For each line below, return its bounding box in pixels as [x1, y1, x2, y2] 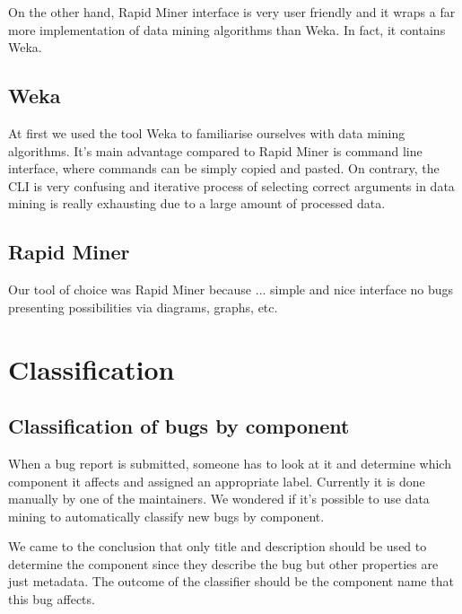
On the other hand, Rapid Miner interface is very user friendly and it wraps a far [8, 3, 456, 21]
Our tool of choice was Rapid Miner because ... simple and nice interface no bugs [8, 280, 454, 299]
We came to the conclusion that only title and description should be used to [8, 537, 427, 556]
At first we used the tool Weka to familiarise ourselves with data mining [8, 123, 405, 142]
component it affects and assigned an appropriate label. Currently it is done [8, 471, 425, 490]
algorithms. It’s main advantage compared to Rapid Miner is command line [8, 141, 423, 160]
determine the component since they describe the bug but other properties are [8, 554, 439, 573]
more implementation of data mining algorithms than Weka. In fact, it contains [8, 20, 446, 39]
